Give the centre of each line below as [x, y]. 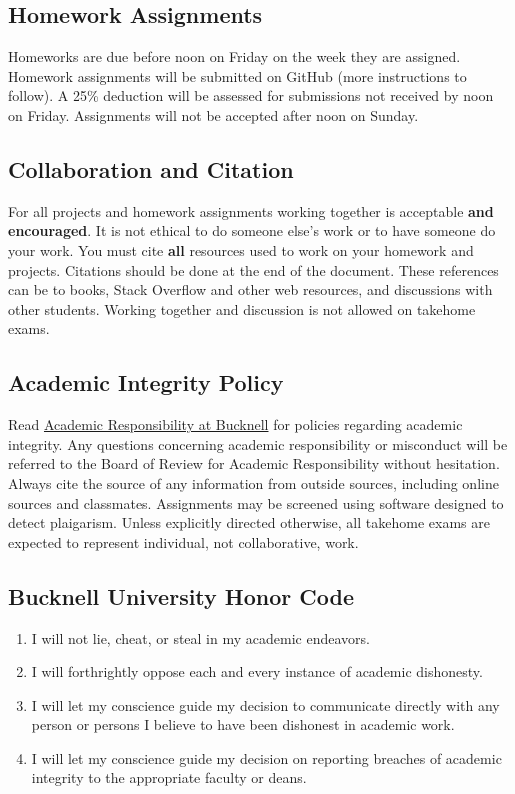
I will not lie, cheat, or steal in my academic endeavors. [200, 637]
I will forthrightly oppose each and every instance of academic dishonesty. [257, 671]
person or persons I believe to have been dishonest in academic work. [243, 724]
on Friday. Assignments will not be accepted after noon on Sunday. [213, 114]
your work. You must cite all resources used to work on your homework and [241, 249]
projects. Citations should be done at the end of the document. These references [253, 269]
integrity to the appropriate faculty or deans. [169, 777]
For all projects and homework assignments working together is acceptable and [251, 210]
